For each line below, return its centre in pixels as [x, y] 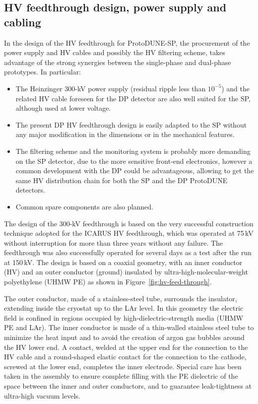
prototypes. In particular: [43, 72]
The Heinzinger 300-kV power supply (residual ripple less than [111, 88]
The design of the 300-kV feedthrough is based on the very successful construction [129, 223]
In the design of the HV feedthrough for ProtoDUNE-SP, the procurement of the [127, 42]
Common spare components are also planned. [84, 206]
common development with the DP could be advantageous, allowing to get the [135, 170]
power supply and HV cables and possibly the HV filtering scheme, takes [115, 52]
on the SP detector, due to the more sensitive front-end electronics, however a [134, 161]
